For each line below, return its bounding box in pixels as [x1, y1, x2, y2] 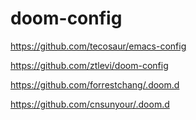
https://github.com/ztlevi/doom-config [10, 59, 169, 71]
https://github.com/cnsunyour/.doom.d [10, 98, 170, 110]
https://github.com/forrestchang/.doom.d [10, 78, 180, 91]
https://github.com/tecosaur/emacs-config [10, 40, 187, 52]
